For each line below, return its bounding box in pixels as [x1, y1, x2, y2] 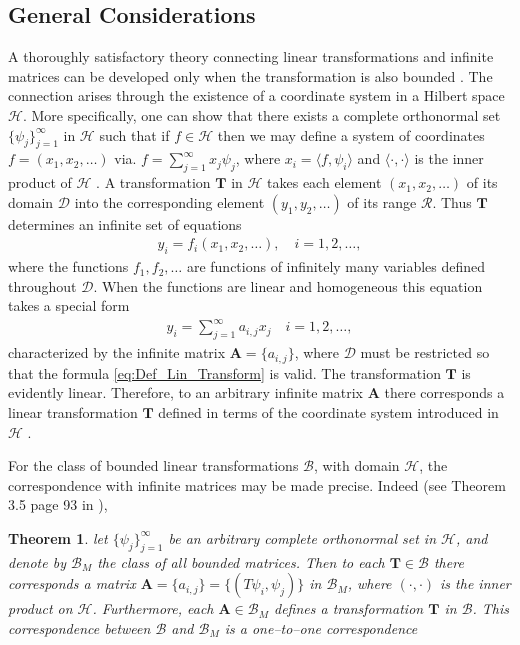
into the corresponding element [74, 191, 265, 212]
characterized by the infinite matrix [8, 342, 226, 363]
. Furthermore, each [92, 598, 214, 619]
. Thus [432, 191, 472, 212]
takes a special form [8, 295, 130, 316]
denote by [8, 551, 66, 572]
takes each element [267, 172, 382, 193]
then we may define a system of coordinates [217, 124, 485, 145]
